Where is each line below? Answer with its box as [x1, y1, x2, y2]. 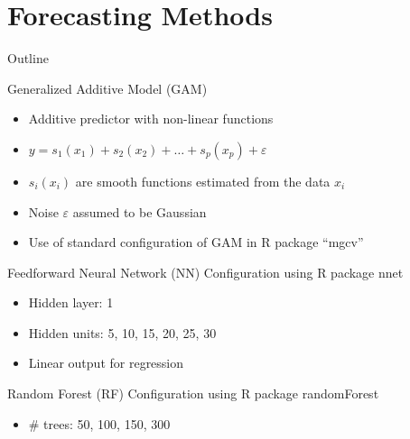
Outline [7, 49, 49, 68]
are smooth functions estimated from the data [75, 171, 331, 190]
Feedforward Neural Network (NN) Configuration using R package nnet [7, 262, 404, 281]
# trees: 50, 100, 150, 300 [28, 414, 171, 433]
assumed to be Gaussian [72, 202, 207, 221]
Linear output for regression [28, 353, 184, 372]
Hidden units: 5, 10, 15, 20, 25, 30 [28, 323, 217, 342]
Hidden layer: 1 [28, 293, 114, 312]
